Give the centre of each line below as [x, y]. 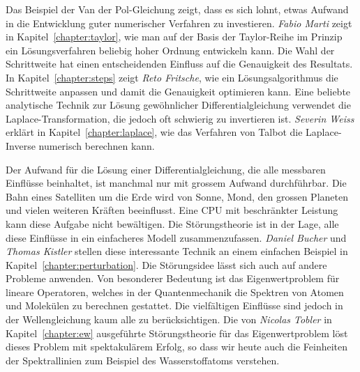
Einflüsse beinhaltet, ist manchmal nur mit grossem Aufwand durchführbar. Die [176, 183]
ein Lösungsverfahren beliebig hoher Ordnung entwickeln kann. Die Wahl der [170, 50]
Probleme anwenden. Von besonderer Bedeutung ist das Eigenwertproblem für [173, 278]
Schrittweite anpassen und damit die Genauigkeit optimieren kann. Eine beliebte [178, 91]
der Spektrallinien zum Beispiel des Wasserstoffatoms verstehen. [143, 360]
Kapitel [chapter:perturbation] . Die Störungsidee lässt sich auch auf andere [166, 264]
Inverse [21, 145]
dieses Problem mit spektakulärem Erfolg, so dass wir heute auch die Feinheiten [177, 347]
